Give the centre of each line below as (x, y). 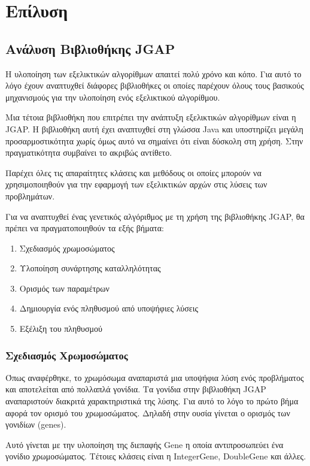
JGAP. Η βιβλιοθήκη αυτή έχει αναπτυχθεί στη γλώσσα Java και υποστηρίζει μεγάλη (154, 128)
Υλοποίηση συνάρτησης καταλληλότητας (90, 268)
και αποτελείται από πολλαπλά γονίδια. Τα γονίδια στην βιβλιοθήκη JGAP (136, 389)
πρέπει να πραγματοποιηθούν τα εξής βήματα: (85, 228)
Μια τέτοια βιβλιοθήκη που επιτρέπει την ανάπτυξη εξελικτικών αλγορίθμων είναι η (151, 117)
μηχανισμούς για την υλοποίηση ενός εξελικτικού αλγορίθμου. (113, 97)
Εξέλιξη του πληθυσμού (61, 329)
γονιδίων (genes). (36, 424)
